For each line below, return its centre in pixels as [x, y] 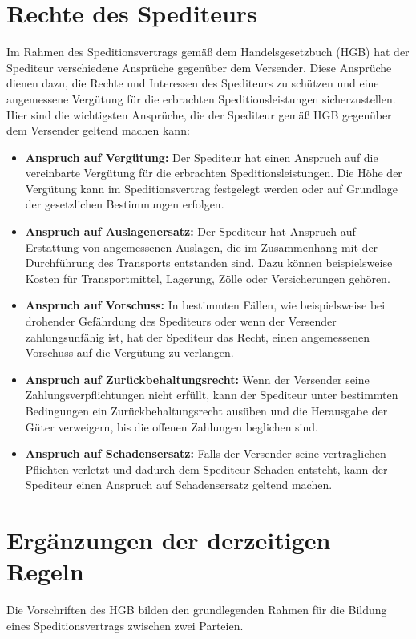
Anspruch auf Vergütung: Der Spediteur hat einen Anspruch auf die [202, 157]
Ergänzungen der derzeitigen [169, 540]
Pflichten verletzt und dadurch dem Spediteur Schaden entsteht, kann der [206, 469]
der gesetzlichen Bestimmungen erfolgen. [125, 204]
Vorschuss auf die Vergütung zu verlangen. [129, 352]
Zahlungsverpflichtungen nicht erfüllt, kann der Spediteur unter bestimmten [212, 395]
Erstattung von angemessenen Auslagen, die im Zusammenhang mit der [202, 247]
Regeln [45, 571]
